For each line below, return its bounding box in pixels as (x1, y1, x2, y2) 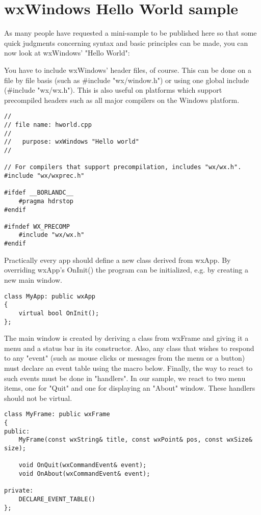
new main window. (4, 274, 62, 285)
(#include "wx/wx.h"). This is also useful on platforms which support (4, 85, 222, 95)
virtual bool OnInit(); (18, 309, 99, 317)
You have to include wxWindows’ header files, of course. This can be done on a (4, 64, 251, 75)
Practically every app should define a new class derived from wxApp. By (4, 254, 231, 265)
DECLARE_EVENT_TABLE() (18, 495, 95, 503)
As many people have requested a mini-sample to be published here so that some (4, 28, 257, 38)
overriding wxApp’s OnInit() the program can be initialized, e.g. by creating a (4, 264, 249, 275)
